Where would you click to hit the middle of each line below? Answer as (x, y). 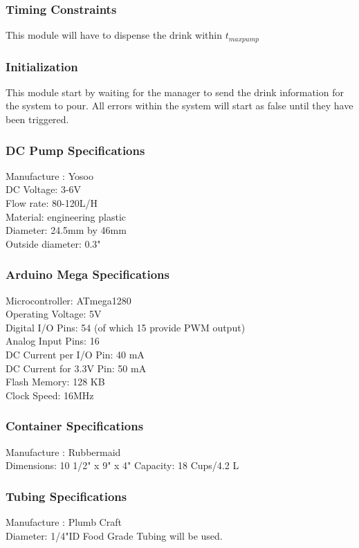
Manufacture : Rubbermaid (63, 451)
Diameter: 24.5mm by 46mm (66, 230)
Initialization (42, 66)
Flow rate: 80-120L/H (52, 203)
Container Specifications (75, 426)
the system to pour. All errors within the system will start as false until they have (179, 106)
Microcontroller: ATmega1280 (68, 300)
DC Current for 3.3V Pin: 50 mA (76, 368)
